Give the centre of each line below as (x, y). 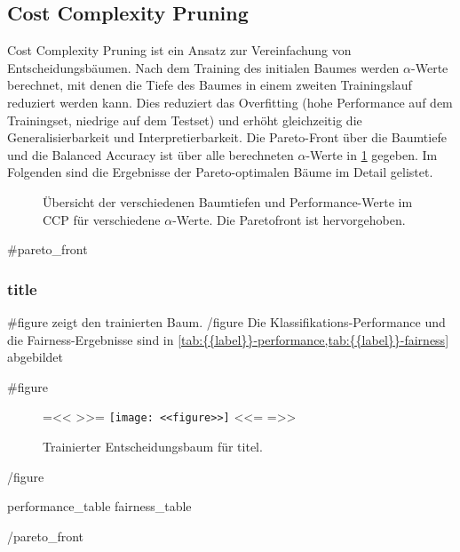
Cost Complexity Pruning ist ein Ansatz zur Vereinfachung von (179, 50)
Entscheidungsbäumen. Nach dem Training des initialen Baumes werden (203, 67)
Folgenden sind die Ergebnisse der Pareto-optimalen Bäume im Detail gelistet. (220, 172)
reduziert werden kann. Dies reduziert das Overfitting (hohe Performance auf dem (230, 102)
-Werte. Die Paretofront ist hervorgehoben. (289, 219)
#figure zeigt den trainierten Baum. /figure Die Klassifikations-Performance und (226, 321)
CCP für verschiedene (102, 219)
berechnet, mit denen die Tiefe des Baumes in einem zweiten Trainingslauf (210, 85)
